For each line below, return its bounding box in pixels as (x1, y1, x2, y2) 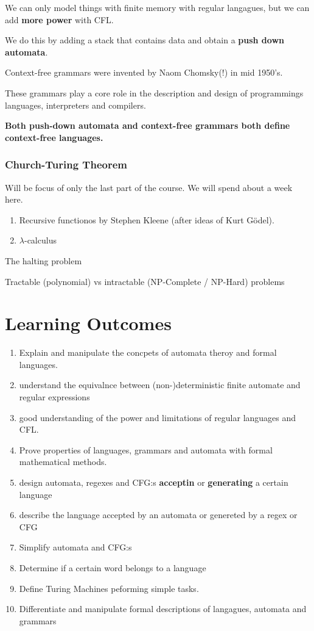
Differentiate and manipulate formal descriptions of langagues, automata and (19, 602, 307, 615)
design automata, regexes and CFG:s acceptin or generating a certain (19, 476, 288, 488)
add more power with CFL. (5, 13, 114, 26)
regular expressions (19, 391, 90, 403)
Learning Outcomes (5, 311, 172, 336)
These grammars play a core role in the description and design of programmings (5, 86, 304, 99)
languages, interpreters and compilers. (5, 98, 146, 111)
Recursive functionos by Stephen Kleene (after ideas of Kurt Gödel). (19, 213, 274, 226)
